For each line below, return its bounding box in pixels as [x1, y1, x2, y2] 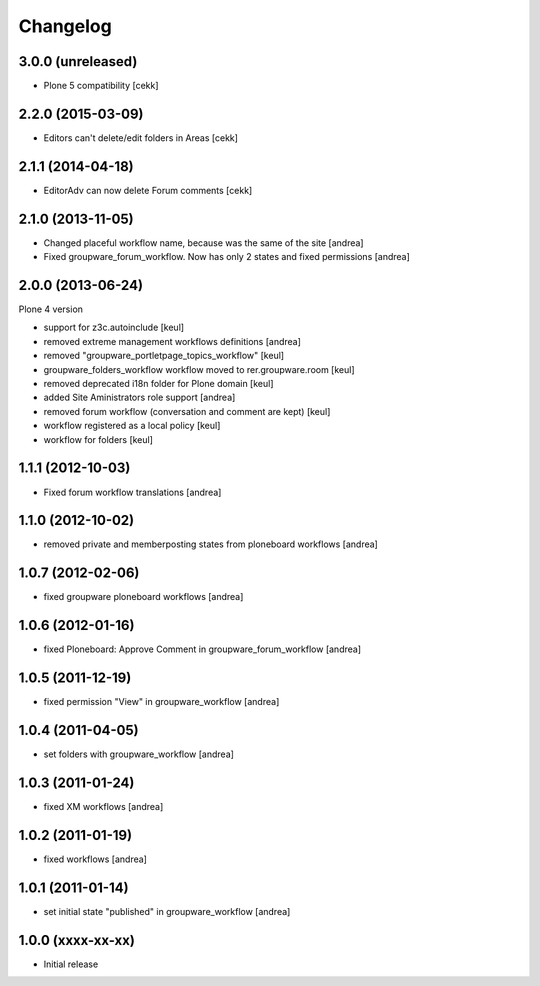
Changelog [18, 15, 112, 37]
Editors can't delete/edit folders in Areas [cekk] [43, 131, 239, 144]
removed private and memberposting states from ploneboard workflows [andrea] [43, 538, 379, 550]
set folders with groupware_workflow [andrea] [43, 748, 235, 760]
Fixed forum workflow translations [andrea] [43, 486, 222, 498]
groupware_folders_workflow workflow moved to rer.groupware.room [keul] [43, 363, 355, 375]
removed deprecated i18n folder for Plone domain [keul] [43, 378, 274, 390]
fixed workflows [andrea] [43, 853, 147, 865]
